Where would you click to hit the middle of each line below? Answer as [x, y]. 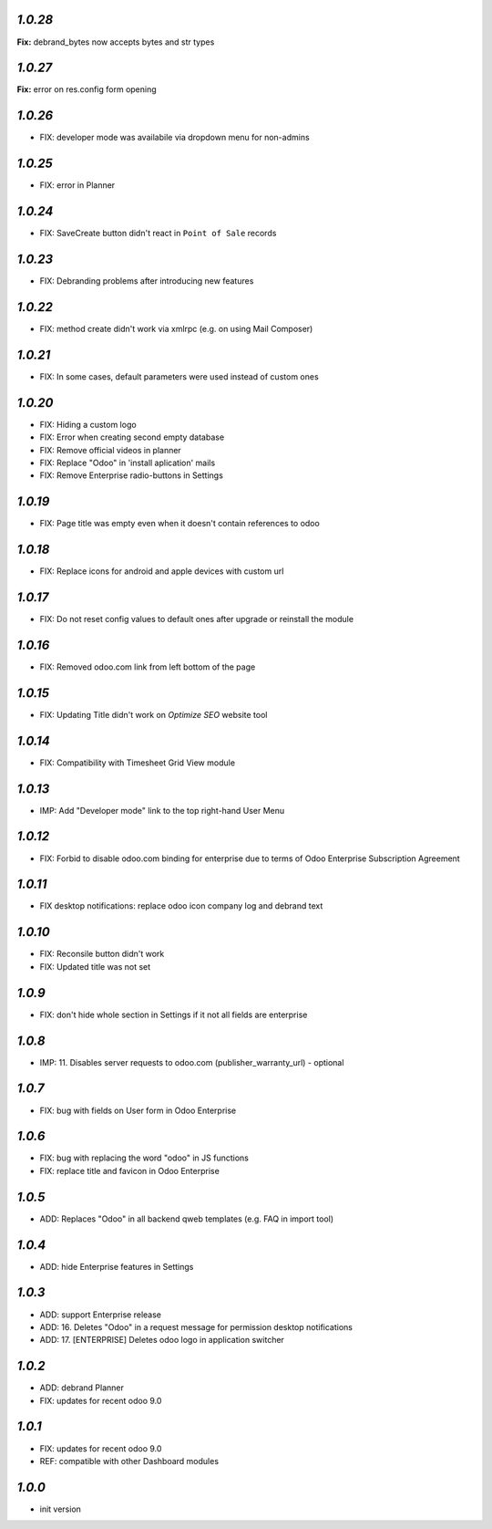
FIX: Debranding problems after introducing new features [147, 281]
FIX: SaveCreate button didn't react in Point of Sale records [158, 234]
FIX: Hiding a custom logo [88, 424]
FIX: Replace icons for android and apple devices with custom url [162, 571]
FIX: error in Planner [77, 185]
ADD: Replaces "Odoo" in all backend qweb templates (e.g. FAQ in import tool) [187, 1219]
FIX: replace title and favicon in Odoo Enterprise [130, 1170]
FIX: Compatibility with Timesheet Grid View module [138, 763]
